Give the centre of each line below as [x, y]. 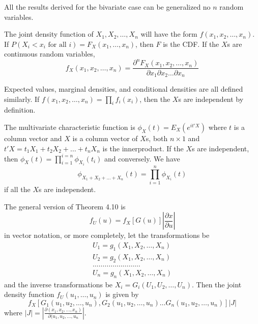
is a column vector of [105, 138]
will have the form [169, 34]
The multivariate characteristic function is [70, 127]
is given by [122, 294]
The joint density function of [49, 34]
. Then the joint [217, 284]
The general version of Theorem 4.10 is [65, 206]
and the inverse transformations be [59, 284]
